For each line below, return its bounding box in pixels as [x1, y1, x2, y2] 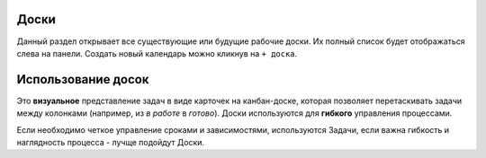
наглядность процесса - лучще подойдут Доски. [16, 136, 205, 147]
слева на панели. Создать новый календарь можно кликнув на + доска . [16, 48, 298, 58]
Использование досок [16, 72, 149, 87]
